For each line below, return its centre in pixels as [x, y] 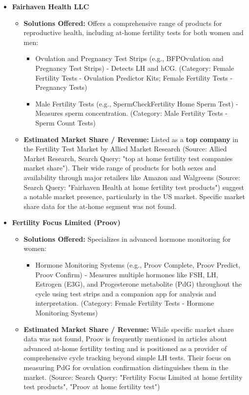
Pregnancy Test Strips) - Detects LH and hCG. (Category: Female [135, 68]
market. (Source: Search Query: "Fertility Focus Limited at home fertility [133, 377]
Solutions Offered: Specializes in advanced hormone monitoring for [127, 239]
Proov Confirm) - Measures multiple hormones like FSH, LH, [127, 274]
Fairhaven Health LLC [51, 6]
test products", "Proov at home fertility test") [92, 386]
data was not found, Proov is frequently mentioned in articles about [125, 339]
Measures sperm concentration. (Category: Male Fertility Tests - [131, 113]
